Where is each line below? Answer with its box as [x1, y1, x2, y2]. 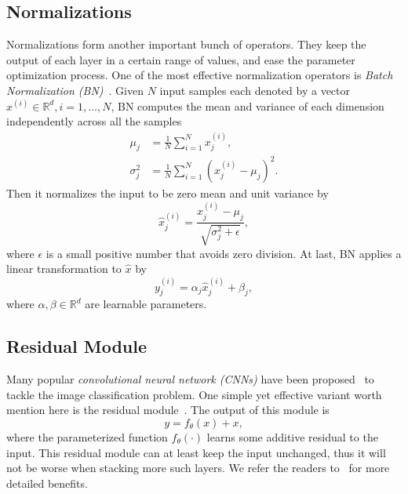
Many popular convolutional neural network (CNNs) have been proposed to [6, 371, 374, 387]
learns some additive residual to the [206, 428, 378, 445]
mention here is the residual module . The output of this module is [6, 401, 330, 418]
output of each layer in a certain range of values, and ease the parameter [6, 51, 355, 67]
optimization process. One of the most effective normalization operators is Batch [6, 67, 393, 83]
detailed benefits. [6, 474, 88, 491]
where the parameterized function [6, 428, 168, 445]
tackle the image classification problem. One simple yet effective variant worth [6, 386, 382, 402]
